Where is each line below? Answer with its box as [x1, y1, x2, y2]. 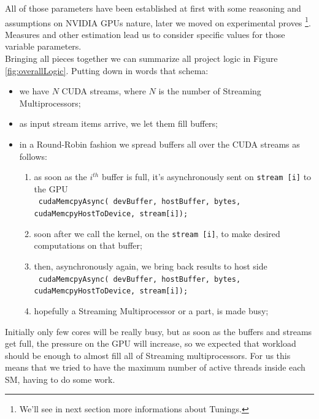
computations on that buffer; [34, 239, 142, 252]
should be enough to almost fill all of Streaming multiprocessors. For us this [5, 349, 291, 361]
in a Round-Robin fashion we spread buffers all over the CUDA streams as [19, 138, 300, 150]
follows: [19, 149, 47, 162]
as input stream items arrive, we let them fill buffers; [19, 117, 218, 130]
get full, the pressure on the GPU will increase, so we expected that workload [5, 337, 296, 350]
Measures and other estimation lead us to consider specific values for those [5, 28, 285, 40]
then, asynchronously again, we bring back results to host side [34, 260, 267, 272]
